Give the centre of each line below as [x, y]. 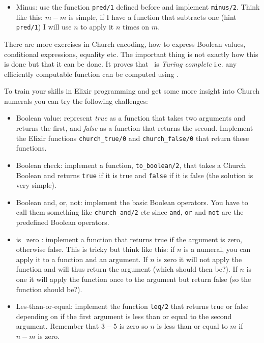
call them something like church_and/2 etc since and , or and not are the [130, 212]
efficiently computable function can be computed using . [92, 74]
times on [136, 27]
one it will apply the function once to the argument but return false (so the [134, 279]
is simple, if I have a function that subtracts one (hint [153, 17]
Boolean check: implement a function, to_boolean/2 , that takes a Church [131, 165]
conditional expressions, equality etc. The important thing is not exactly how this [131, 54]
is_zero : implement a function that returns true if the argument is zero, [129, 239]
